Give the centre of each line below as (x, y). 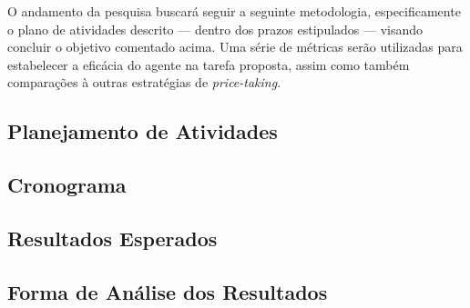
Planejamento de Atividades (143, 131)
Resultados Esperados (112, 238)
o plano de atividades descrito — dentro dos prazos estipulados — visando (215, 29)
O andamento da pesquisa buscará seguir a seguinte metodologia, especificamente (234, 11)
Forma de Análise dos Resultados (168, 291)
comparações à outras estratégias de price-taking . (144, 82)
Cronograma (67, 185)
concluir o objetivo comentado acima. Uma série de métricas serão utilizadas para (235, 47)
